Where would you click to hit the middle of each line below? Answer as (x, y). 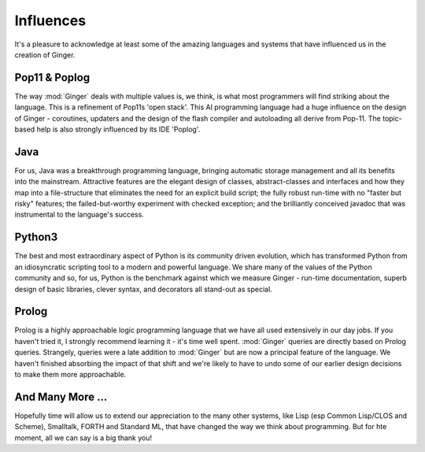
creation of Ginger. (45, 54)
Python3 (36, 237)
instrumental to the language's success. (79, 215)
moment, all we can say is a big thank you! (83, 438)
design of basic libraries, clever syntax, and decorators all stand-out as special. (144, 289)
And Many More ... (61, 396)
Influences (50, 20)
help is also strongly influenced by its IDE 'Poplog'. (118, 129)
